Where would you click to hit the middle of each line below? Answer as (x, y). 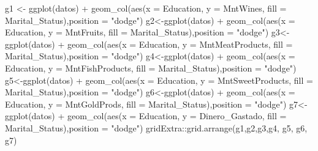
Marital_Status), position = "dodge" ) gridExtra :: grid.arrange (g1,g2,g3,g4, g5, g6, (156, 127)
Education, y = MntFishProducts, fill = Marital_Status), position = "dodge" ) (151, 68)
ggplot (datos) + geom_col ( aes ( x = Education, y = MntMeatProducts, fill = (149, 44)
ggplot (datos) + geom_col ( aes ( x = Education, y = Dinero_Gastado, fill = (146, 116)
